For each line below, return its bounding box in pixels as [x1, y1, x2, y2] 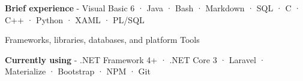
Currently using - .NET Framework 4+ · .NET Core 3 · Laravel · [5, 53, 266, 66]
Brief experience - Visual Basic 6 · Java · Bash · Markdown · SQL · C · [5, 2, 301, 14]
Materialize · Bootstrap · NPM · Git [5, 65, 151, 77]
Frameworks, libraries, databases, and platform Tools [5, 33, 200, 46]
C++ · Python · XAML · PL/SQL [5, 13, 145, 26]
